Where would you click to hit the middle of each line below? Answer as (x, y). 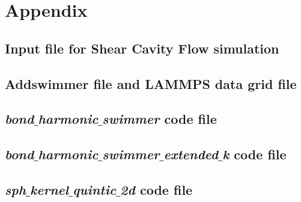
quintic (95, 189)
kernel (50, 189)
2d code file (157, 189)
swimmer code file (160, 119)
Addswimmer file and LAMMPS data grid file (151, 83)
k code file (254, 154)
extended (191, 154)
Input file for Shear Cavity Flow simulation (142, 48)
